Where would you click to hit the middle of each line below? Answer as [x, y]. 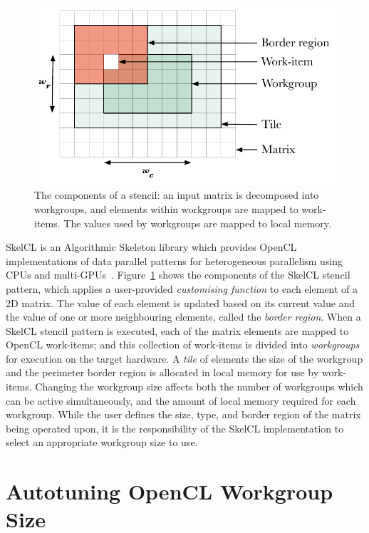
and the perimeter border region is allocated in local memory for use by [162, 372]
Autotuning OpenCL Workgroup [170, 491]
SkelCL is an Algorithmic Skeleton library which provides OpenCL [151, 247]
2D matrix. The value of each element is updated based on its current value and [181, 302]
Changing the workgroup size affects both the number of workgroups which [199, 387]
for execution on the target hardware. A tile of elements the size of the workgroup [184, 358]
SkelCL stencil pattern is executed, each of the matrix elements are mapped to [177, 330]
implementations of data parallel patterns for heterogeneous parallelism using [175, 260]
